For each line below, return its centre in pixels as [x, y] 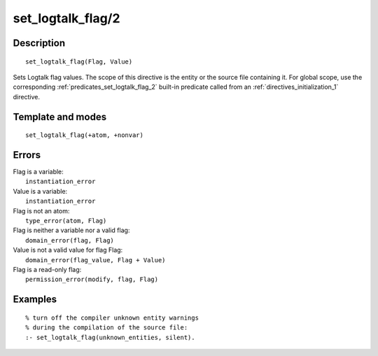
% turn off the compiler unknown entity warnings [112, 318]
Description [39, 43]
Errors [27, 155]
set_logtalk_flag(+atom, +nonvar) [84, 135]
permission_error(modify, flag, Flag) [92, 279]
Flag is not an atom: [41, 211]
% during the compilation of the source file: [107, 328]
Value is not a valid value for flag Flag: [68, 250]
